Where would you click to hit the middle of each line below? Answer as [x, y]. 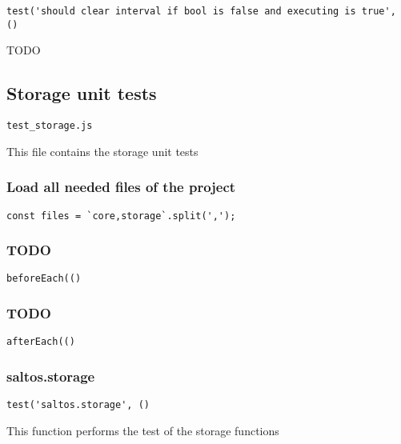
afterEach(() [41, 342]
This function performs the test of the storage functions [143, 430]
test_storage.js [50, 126]
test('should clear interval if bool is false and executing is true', [201, 11]
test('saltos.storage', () [78, 405]
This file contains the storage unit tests [102, 151]
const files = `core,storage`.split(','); [121, 216]
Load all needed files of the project [121, 187]
